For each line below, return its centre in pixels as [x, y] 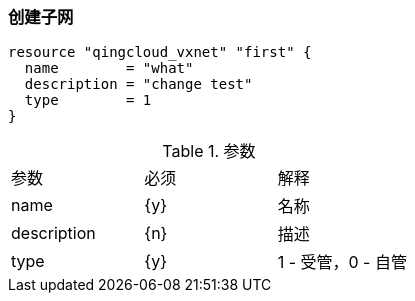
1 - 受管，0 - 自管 [342, 262]
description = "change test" [138, 84]
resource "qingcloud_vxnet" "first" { [160, 52]
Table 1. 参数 [209, 151]
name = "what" [109, 68]
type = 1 [88, 100]
